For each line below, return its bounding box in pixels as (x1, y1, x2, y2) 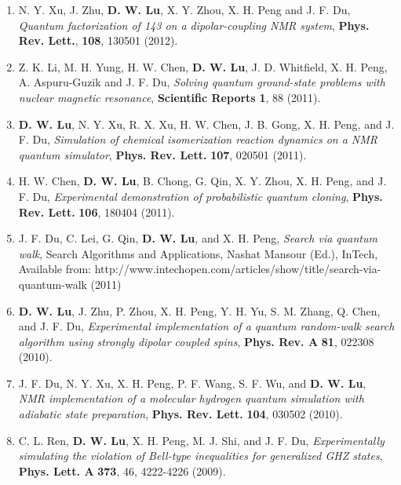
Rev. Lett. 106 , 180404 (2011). (18, 203, 175, 220)
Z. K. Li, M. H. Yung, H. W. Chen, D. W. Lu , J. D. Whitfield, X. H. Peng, (18, 58, 388, 75)
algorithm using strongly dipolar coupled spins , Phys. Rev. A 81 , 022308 (18, 333, 374, 349)
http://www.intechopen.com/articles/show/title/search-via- (94, 261, 381, 277)
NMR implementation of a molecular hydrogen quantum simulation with (18, 390, 364, 407)
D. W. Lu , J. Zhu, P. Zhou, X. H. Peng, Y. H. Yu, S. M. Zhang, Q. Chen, (18, 302, 381, 319)
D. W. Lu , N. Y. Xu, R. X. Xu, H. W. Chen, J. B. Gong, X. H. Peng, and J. (18, 115, 395, 132)
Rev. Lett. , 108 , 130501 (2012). (18, 32, 178, 49)
